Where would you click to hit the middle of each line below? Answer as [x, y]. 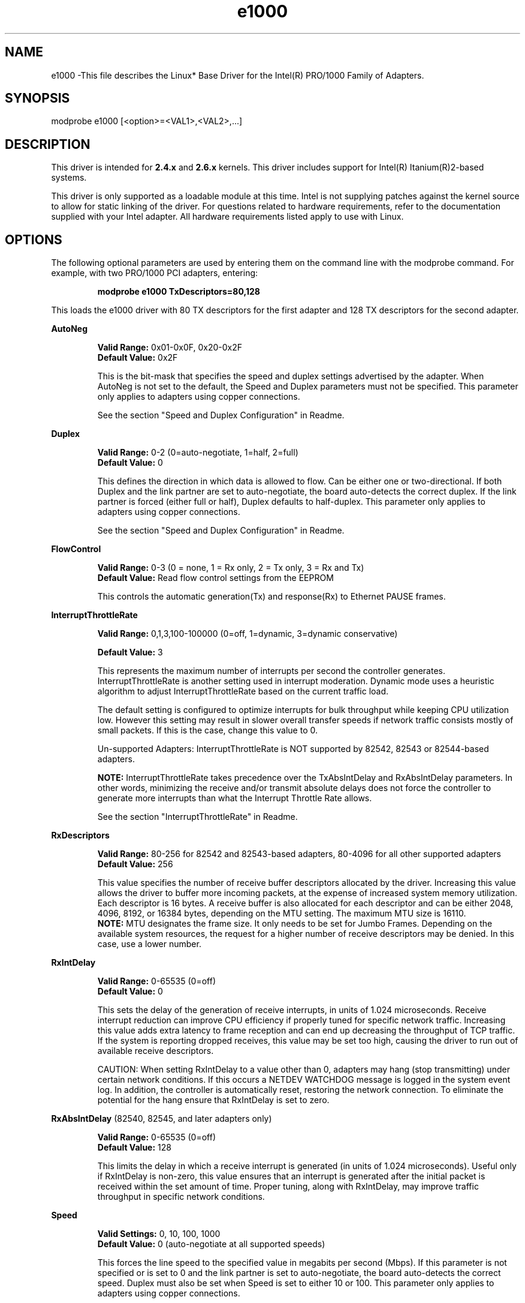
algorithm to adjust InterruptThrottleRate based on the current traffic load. [243, 691]
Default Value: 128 [134, 1148]
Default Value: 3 [130, 652]
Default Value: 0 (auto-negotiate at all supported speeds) [211, 1244]
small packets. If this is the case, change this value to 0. [207, 730]
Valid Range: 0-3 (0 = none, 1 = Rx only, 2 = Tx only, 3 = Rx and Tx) [231, 568]
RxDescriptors [80, 835]
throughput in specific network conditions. [181, 1197]
